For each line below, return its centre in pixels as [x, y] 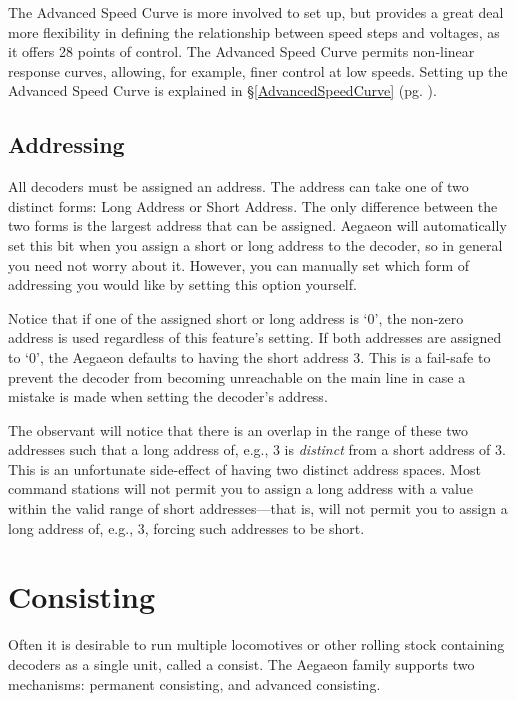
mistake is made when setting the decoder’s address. [168, 396]
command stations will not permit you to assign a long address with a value [240, 488]
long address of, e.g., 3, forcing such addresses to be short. [186, 527]
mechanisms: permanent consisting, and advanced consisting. [194, 683]
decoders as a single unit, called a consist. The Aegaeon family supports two [241, 663]
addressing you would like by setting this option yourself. [182, 284]
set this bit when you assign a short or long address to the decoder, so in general [255, 244]
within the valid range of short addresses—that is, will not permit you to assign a [258, 508]
